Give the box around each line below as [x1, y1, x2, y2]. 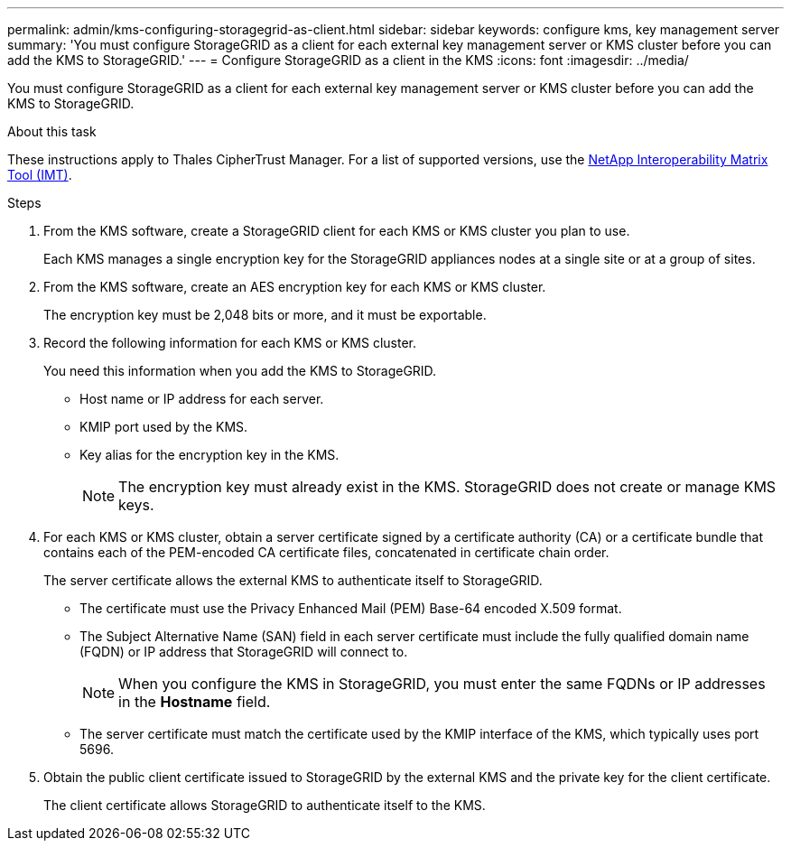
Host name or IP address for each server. [79, 391, 324, 406]
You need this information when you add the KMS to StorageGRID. [43, 363, 437, 378]
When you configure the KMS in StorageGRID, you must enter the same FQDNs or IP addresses [118, 675, 766, 693]
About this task [7, 124, 97, 139]
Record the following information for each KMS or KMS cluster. [43, 335, 416, 350]
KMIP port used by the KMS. [79, 419, 248, 434]
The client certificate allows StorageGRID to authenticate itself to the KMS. [43, 797, 486, 813]
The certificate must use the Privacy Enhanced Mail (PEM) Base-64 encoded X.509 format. [79, 601, 622, 616]
